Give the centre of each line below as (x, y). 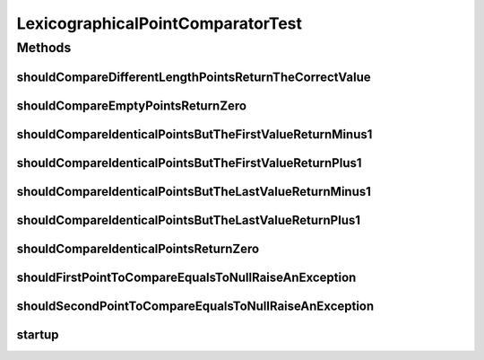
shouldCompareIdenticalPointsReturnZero (138, 248)
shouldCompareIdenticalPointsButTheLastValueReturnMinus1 (194, 192)
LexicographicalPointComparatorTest (159, 23)
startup (38, 334)
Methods (44, 48)
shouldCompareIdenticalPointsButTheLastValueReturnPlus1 (189, 220)
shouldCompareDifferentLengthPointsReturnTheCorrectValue (194, 77)
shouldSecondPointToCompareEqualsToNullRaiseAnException (195, 306)
